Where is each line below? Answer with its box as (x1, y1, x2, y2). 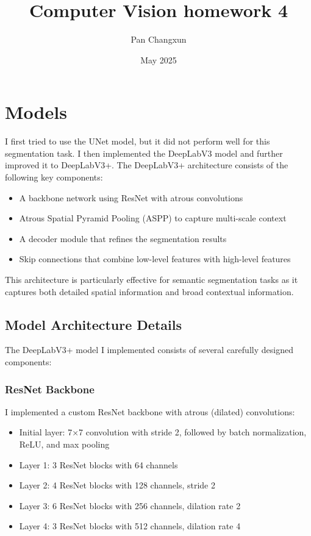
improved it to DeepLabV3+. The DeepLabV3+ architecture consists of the (5, 159, 288, 171)
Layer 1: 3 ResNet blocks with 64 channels (19, 458, 178, 471)
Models (5, 99, 67, 124)
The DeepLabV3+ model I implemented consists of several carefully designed (5, 343, 293, 356)
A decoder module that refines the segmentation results (19, 232, 227, 245)
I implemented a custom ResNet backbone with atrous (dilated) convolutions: (5, 405, 295, 418)
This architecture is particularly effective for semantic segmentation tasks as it (5, 273, 298, 285)
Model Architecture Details (5, 315, 182, 334)
